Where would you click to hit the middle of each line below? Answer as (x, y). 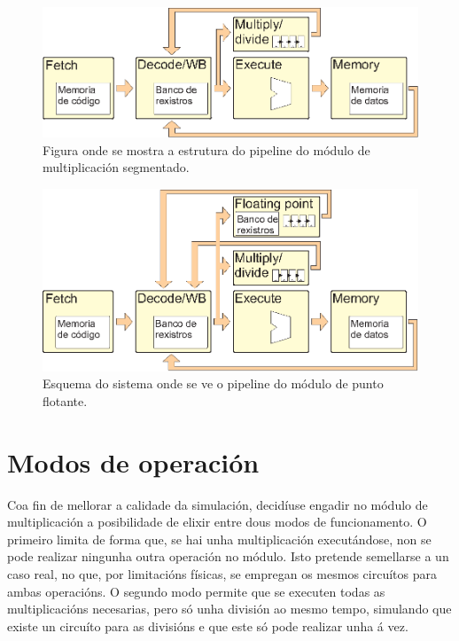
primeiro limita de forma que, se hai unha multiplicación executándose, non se (219, 539)
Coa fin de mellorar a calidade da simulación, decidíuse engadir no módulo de (218, 504)
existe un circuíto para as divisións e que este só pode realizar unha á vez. (208, 625)
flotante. (65, 400)
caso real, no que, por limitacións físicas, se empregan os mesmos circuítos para (222, 574)
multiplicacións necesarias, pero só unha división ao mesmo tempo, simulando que (229, 609)
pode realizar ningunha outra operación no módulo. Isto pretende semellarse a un (228, 556)
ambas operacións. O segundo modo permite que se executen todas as (196, 591)
